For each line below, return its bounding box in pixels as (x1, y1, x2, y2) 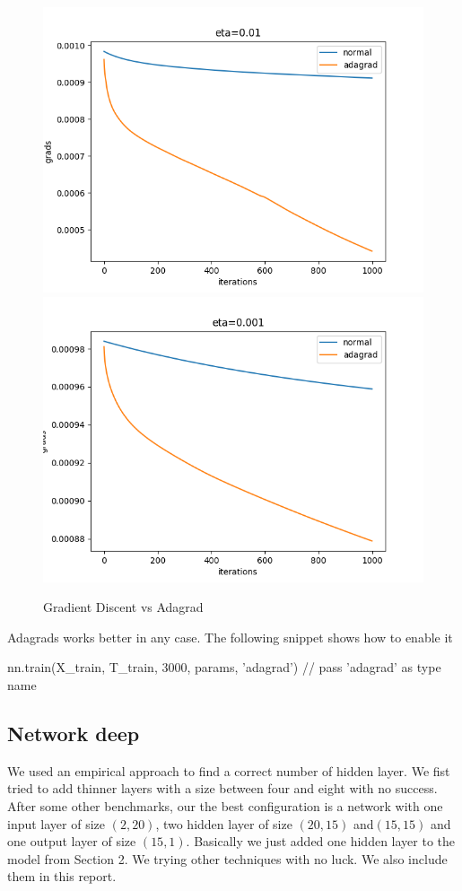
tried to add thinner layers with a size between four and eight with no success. (7, 779, 438, 798)
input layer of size (7, 814, 106, 833)
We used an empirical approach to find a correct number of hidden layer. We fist (7, 761, 450, 780)
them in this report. (7, 867, 117, 886)
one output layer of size (7, 832, 136, 851)
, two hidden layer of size (155, 814, 292, 833)
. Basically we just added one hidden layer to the (186, 832, 456, 851)
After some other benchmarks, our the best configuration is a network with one (7, 796, 443, 815)
